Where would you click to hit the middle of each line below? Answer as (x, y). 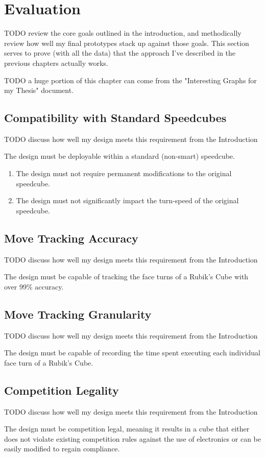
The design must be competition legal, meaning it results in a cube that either (127, 429)
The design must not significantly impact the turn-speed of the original (127, 200)
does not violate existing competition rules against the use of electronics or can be (132, 438)
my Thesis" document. (39, 90)
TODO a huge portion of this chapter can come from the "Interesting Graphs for (130, 80)
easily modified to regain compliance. (62, 449)
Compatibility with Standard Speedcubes (115, 118)
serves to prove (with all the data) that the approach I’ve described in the (120, 53)
